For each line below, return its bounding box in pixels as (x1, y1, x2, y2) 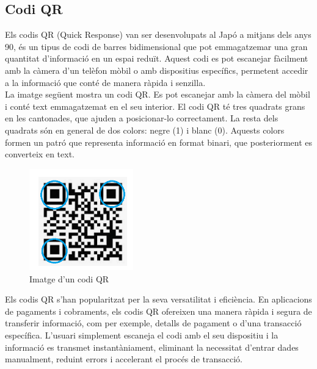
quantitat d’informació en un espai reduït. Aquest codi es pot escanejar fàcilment (5, 52, 308, 65)
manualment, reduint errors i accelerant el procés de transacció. (5, 353, 242, 365)
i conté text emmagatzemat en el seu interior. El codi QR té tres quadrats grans (5, 99, 305, 112)
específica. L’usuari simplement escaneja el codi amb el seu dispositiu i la (5, 329, 279, 341)
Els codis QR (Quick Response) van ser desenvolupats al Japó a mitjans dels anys (5, 28, 312, 41)
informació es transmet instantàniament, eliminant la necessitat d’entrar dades (5, 340, 299, 353)
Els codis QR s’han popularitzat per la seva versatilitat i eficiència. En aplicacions (5, 293, 312, 306)
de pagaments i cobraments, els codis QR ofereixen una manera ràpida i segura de (5, 304, 312, 317)
